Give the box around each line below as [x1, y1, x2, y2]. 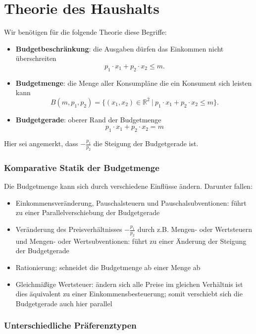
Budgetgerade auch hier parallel [15, 298, 112, 308]
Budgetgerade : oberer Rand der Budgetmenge [15, 114, 161, 124]
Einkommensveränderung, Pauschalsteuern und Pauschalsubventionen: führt [15, 197, 247, 208]
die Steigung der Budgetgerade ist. [93, 138, 199, 149]
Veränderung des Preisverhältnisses [15, 224, 122, 234]
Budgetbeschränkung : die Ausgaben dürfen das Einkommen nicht [15, 43, 224, 54]
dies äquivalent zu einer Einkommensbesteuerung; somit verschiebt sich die [15, 288, 243, 299]
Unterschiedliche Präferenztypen [4, 319, 137, 332]
